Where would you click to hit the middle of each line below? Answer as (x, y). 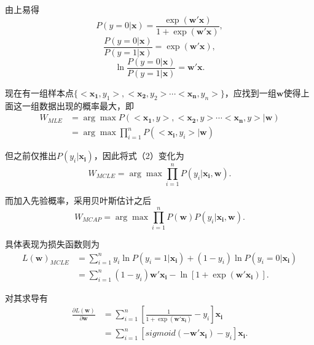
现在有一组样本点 (39, 92)
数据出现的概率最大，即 (86, 105)
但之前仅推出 (31, 156)
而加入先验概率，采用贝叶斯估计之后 (78, 200)
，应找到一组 (250, 92)
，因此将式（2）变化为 (139, 156)
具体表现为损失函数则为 (52, 244)
